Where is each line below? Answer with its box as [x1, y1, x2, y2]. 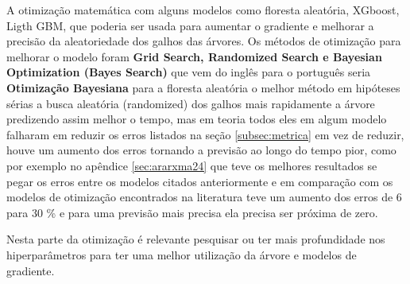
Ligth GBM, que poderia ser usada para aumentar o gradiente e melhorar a [6, 17, 374, 33]
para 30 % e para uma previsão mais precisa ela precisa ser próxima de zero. [6, 204, 378, 220]
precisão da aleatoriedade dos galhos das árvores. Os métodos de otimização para [6, 33, 401, 49]
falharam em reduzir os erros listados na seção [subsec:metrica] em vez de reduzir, [6, 126, 404, 142]
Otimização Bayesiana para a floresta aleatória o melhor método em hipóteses [6, 79, 400, 95]
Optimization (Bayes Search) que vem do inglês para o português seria [6, 64, 371, 80]
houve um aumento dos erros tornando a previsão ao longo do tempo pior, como [6, 142, 396, 158]
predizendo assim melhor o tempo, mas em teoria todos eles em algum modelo [6, 111, 387, 127]
